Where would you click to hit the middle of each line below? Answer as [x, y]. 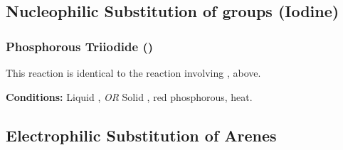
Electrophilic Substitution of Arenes [141, 135]
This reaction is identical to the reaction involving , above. [133, 73]
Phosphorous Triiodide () [80, 46]
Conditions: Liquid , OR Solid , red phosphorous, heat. [129, 96]
